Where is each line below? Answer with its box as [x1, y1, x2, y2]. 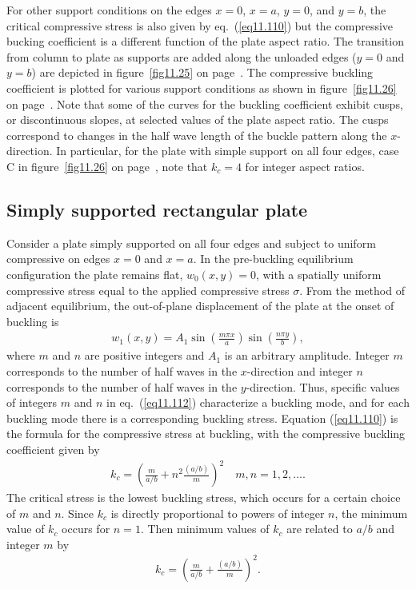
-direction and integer [246, 362, 353, 379]
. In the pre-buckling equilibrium [193, 250, 354, 267]
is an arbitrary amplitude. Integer [224, 347, 390, 364]
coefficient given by [6, 440, 100, 457]
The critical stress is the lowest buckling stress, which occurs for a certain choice [6, 489, 401, 506]
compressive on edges [6, 250, 110, 267]
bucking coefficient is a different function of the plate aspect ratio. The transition [6, 33, 404, 50]
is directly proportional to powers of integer [110, 504, 325, 521]
